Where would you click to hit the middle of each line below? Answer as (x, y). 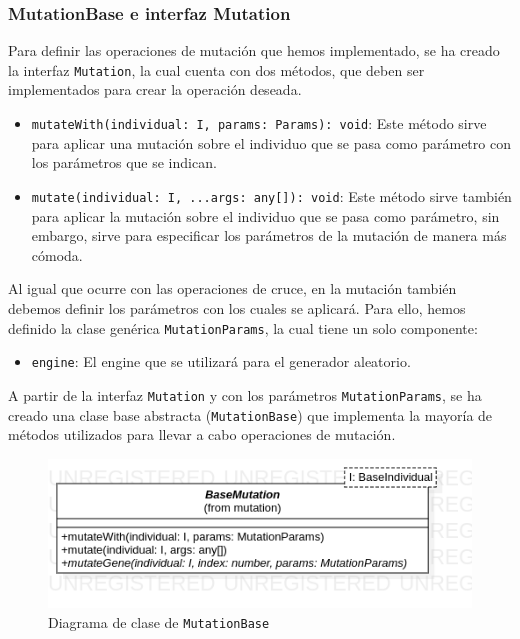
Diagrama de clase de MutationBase (159, 621)
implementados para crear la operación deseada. (155, 89)
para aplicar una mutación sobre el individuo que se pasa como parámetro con (271, 142)
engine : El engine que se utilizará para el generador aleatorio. (221, 361)
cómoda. (57, 254)
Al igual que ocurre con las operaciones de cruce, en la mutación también (232, 288)
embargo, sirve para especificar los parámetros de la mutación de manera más (269, 235)
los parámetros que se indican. (124, 162)
